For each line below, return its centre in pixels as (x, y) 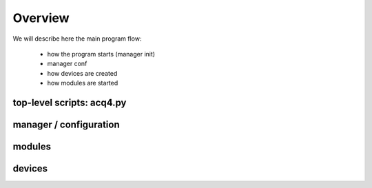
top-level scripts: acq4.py (70, 102)
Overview (41, 18)
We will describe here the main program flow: (77, 39)
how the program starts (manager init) (101, 54)
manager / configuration (66, 124)
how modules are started (83, 83)
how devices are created (82, 73)
